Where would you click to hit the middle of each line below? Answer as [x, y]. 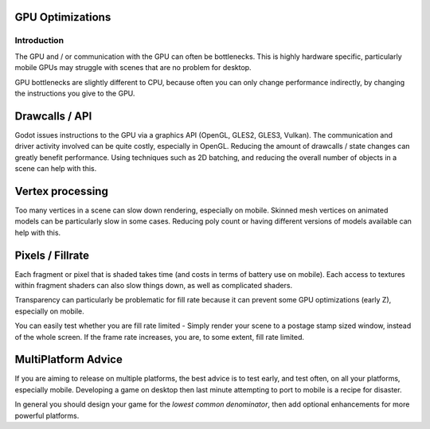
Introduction [39, 41]
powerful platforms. [47, 415]
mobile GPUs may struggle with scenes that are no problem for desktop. [133, 68]
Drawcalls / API [53, 116]
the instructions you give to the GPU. [75, 93]
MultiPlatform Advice [68, 359]
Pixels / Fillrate [52, 255]
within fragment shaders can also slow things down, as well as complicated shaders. [154, 285]
